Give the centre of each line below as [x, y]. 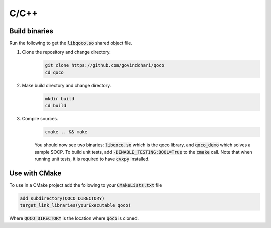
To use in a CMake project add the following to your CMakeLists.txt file [86, 185]
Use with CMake [35, 173]
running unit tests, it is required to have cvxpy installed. [92, 159]
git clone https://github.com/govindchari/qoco [104, 65]
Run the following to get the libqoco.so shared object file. [71, 43]
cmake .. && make [66, 132]
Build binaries [31, 31]
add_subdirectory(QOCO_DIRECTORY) [62, 198]
